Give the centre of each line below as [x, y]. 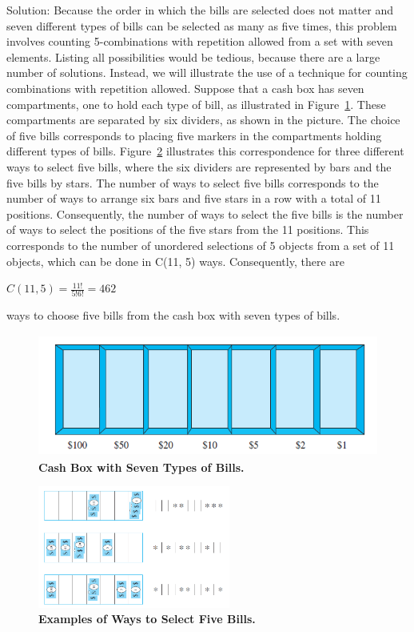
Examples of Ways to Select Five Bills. [147, 619]
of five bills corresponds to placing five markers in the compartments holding [194, 135]
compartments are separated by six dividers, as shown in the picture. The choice [203, 120]
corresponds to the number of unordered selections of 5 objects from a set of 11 [201, 245]
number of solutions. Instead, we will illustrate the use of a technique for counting [207, 72]
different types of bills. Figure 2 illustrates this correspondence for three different [205, 151]
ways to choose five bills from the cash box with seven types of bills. [173, 315]
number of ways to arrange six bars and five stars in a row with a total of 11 [194, 198]
